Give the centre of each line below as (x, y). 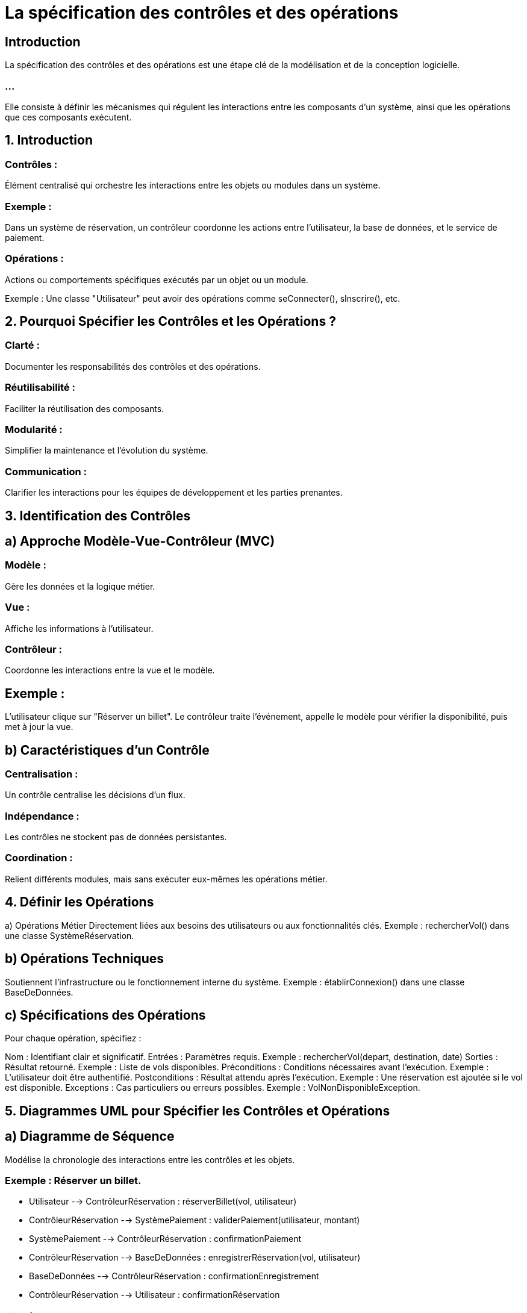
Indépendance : (42, 816)
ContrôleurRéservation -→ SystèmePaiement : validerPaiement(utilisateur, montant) (195, 1220)
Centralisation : (42, 774)
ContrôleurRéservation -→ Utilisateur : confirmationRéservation (154, 1295)
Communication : (46, 471)
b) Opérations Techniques (84, 959)
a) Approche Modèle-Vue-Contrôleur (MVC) (140, 541)
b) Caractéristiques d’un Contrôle (107, 750)
